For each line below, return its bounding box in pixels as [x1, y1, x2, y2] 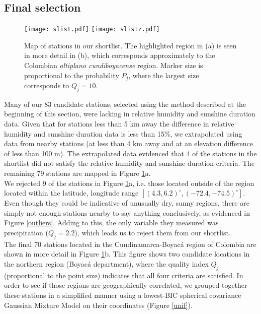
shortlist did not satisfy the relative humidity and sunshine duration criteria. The [4, 158, 255, 168]
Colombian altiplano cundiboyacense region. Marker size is [24, 60, 203, 71]
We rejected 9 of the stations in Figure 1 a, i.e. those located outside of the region [4, 177, 254, 188]
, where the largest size [128, 70, 199, 80]
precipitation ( [4, 227, 48, 238]
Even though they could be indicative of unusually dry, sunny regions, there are [4, 198, 249, 208]
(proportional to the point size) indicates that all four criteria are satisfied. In [4, 270, 243, 280]
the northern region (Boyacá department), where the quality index [4, 259, 209, 269]
